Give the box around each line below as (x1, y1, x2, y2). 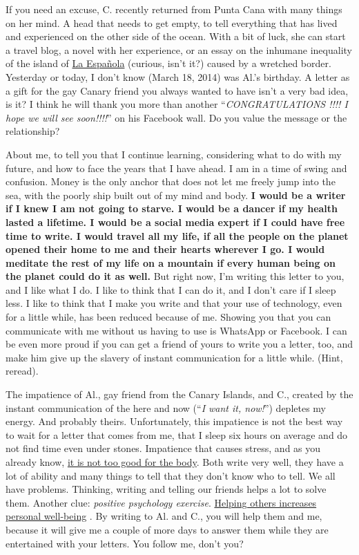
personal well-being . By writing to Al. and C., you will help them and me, (6, 509, 322, 523)
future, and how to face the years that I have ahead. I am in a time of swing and (6, 160, 347, 175)
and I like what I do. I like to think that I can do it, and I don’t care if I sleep (6, 282, 336, 297)
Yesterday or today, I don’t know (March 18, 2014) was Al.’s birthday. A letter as (6, 69, 350, 84)
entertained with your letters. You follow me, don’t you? (6, 536, 244, 550)
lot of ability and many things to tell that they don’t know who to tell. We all (6, 468, 336, 482)
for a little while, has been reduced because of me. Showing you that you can (6, 310, 331, 324)
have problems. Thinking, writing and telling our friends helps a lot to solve (6, 482, 327, 496)
